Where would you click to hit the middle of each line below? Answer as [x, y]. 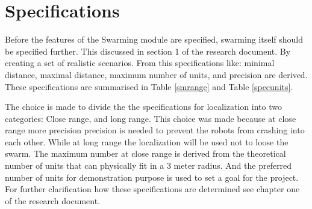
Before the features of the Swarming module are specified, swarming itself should [154, 39]
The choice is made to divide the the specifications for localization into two [143, 107]
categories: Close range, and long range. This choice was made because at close [151, 118]
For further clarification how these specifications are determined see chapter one [152, 189]
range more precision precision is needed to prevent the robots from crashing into [155, 130]
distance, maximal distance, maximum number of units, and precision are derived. [156, 74]
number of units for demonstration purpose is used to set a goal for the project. [152, 177]
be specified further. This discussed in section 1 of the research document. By [148, 51]
